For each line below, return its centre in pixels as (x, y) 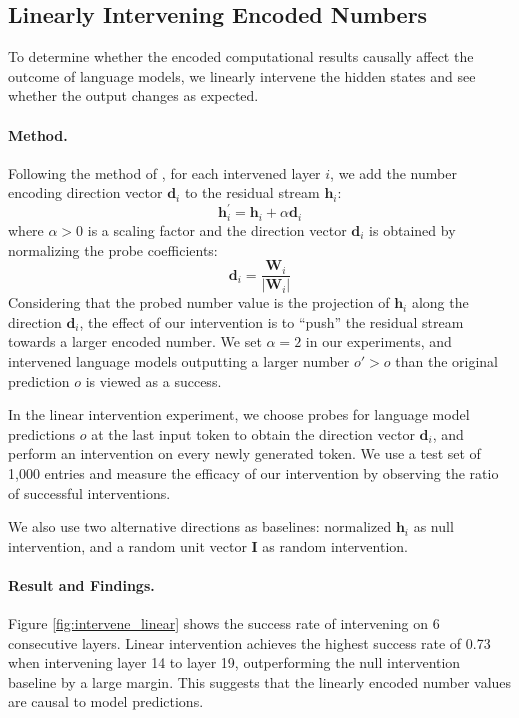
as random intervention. (335, 545)
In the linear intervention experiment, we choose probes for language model (239, 414)
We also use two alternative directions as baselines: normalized (200, 526)
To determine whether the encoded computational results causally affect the (241, 56)
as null (433, 526)
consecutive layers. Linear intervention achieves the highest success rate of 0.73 (249, 642)
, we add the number (393, 172)
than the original (446, 360)
